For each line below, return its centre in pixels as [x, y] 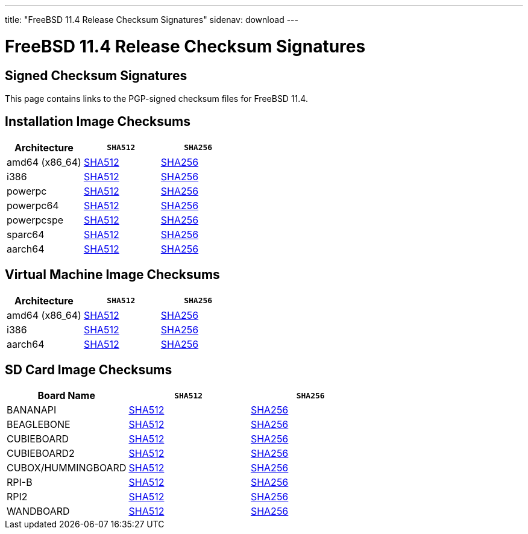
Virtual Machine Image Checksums [112, 275]
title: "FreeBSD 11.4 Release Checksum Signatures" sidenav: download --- [152, 20]
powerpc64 [33, 205]
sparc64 [26, 234]
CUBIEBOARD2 [41, 454]
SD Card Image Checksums [89, 370]
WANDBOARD [38, 511]
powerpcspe [35, 220]
